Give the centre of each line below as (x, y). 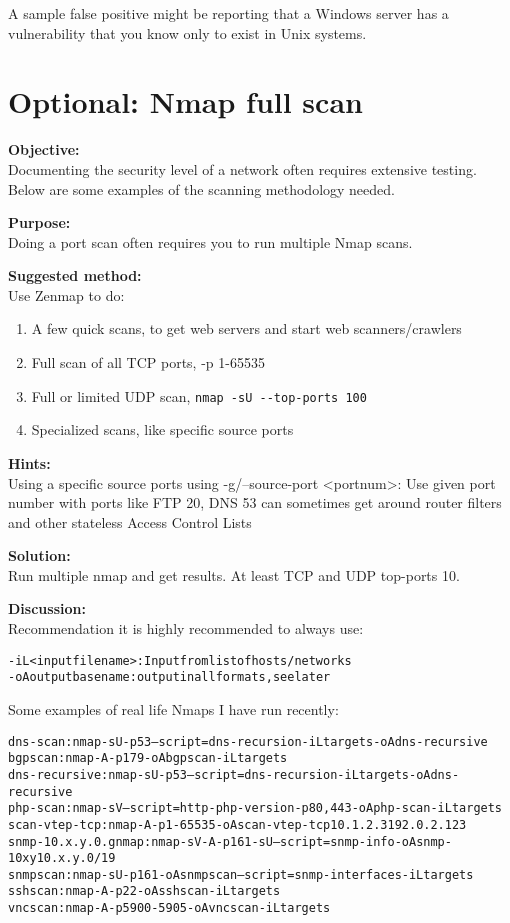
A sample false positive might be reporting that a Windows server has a (228, 13)
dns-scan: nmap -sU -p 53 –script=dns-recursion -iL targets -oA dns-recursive (248, 741)
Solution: (39, 555)
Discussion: (47, 608)
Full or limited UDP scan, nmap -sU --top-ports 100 (199, 395)
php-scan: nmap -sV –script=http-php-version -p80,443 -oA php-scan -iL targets (255, 808)
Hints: (29, 462)
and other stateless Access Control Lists (130, 521)
